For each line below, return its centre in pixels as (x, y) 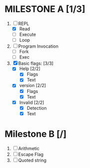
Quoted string (32, 160)
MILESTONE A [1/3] (45, 9)
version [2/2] (33, 85)
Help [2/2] (30, 69)
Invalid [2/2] (32, 102)
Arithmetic (29, 148)
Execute (28, 34)
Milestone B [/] (36, 134)
